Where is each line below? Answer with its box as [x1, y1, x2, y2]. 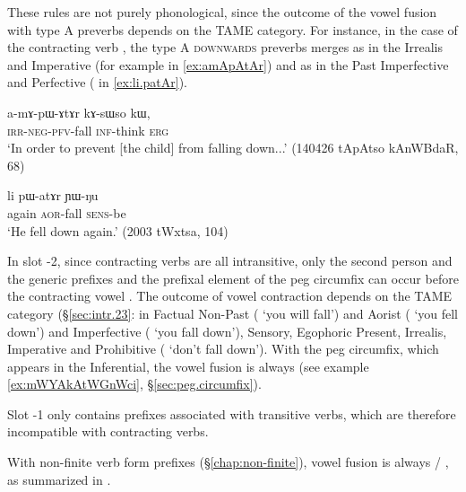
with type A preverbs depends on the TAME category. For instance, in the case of [7, 20, 458, 39]
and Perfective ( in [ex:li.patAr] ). [7, 73, 187, 92]
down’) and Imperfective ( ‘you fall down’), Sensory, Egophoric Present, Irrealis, [7, 321, 447, 340]
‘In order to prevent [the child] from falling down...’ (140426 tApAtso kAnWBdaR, [7, 138, 459, 157]
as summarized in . [7, 470, 111, 488]
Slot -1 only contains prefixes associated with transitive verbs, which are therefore [7, 404, 456, 423]
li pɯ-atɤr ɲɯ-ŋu [7, 186, 99, 205]
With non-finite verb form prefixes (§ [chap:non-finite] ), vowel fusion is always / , [7, 452, 449, 471]
